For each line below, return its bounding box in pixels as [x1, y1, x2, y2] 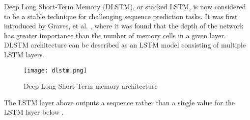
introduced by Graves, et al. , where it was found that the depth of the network [4, 21, 244, 31]
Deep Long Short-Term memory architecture [24, 81, 158, 91]
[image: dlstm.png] [24, 67, 87, 74]
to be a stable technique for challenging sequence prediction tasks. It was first [4, 11, 238, 21]
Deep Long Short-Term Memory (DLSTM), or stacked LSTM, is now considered [4, 1, 246, 11]
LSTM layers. [4, 49, 45, 59]
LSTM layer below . [4, 107, 64, 117]
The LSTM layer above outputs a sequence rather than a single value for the [4, 97, 235, 107]
